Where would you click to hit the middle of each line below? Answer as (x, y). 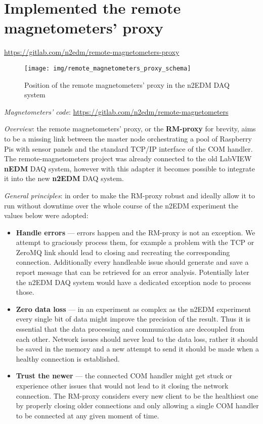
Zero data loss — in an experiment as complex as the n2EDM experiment (134, 309)
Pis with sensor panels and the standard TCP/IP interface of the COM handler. (128, 148)
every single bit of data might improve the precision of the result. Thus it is (133, 319)
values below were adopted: (46, 215)
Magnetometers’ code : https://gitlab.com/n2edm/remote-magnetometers (116, 111)
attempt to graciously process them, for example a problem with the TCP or (135, 242)
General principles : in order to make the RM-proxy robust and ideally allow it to (130, 195)
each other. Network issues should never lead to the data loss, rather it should (137, 339)
